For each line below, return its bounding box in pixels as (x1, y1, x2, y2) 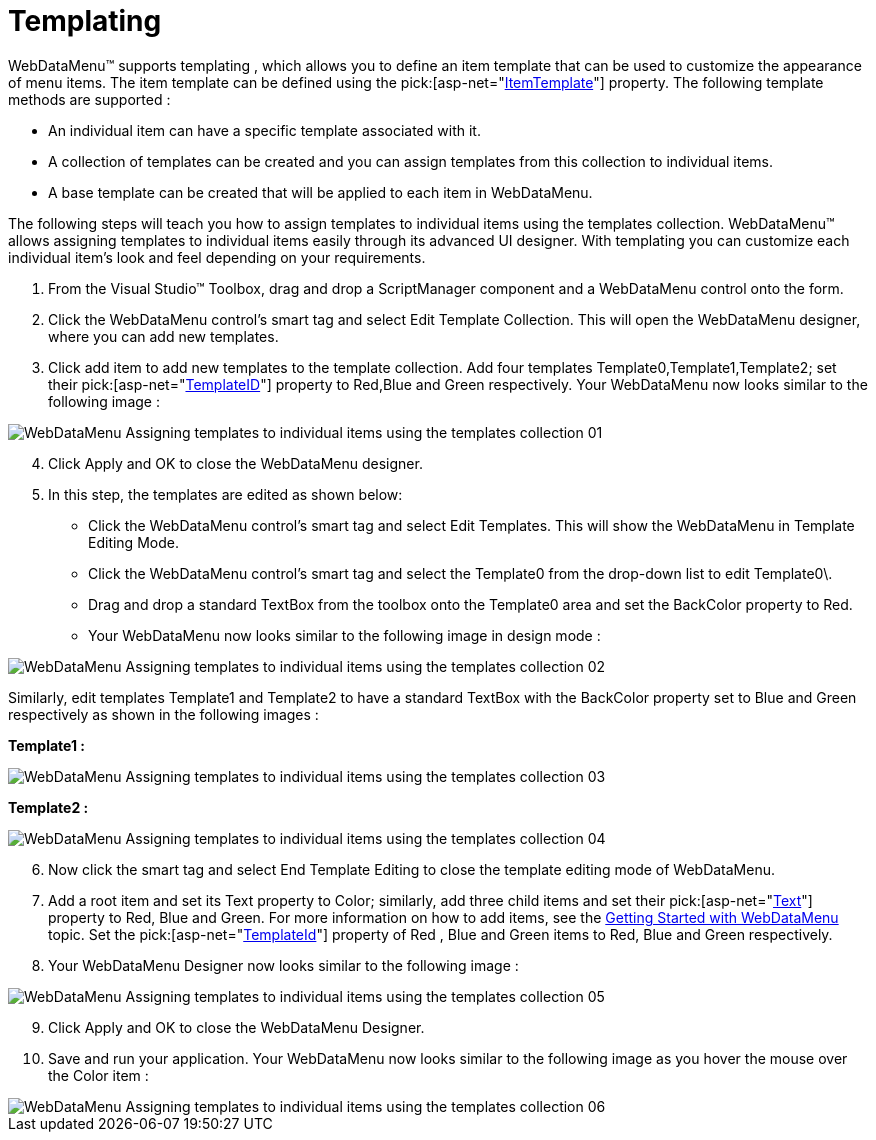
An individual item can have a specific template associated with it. (48, 121, 481, 139)
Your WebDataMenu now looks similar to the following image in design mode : (88, 626, 601, 644)
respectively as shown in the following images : (8, 705, 319, 723)
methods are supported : (8, 90, 171, 108)
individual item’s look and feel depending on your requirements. (8, 248, 426, 266)
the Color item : (48, 1066, 149, 1084)
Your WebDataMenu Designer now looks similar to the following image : (48, 956, 519, 974)
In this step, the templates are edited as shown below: (48, 485, 403, 503)
